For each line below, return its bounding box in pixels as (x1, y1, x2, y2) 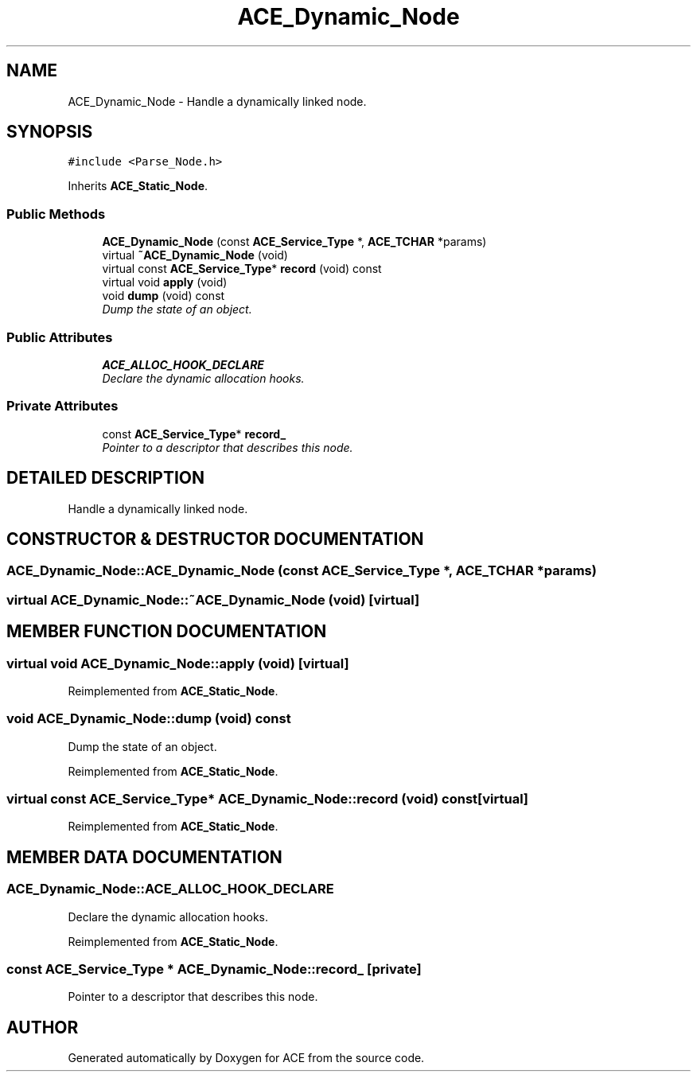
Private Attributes (6, 398, 119, 414)
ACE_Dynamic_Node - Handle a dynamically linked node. (68, 94, 367, 108)
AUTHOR (6, 1017, 79, 1037)
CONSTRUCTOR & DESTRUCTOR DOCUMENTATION (6, 528, 424, 549)
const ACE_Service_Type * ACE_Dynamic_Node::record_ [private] (6, 961, 422, 978)
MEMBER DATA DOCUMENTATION (6, 846, 282, 867)
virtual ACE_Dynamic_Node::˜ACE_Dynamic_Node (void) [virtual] (6, 591, 420, 608)
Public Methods (6, 205, 106, 222)
